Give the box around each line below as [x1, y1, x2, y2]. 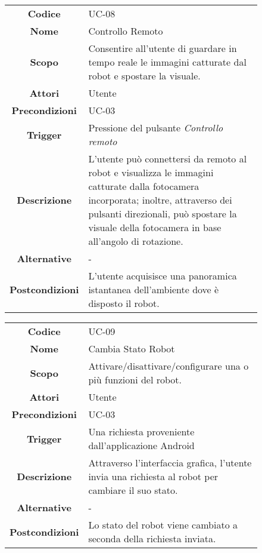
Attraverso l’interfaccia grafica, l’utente [88, 456, 252, 469]
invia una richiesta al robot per [88, 469, 219, 483]
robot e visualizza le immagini [88, 165, 214, 179]
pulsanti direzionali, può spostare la [88, 207, 237, 220]
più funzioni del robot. [88, 373, 182, 386]
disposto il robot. [88, 296, 160, 310]
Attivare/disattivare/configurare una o [88, 359, 249, 373]
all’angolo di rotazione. [88, 234, 183, 248]
